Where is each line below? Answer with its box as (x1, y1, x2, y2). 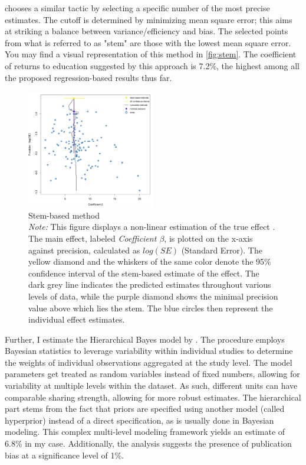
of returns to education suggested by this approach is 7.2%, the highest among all (5, 59, 300, 71)
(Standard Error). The (181, 243, 262, 256)
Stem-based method (28, 209, 100, 221)
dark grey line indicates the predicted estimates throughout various (28, 278, 271, 291)
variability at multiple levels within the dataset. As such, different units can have (5, 379, 298, 392)
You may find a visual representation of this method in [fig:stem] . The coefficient (5, 48, 297, 60)
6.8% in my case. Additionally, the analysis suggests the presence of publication (5, 437, 292, 450)
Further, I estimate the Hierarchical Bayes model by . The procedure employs (5, 333, 285, 345)
